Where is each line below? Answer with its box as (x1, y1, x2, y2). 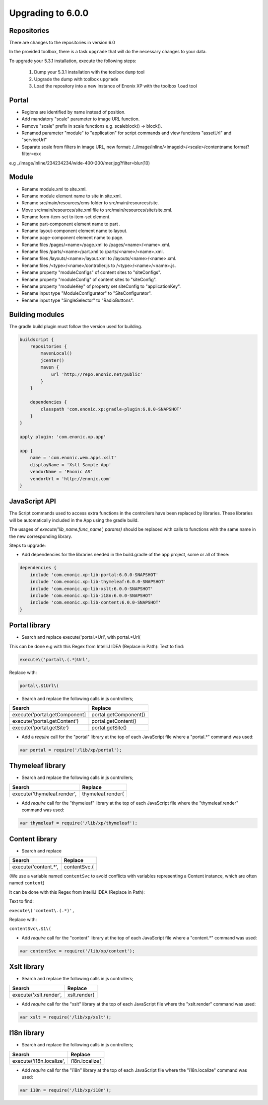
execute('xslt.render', (12, 991, 62, 998)
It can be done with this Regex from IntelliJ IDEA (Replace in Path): (9, 889, 145, 895)
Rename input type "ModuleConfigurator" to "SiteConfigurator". (21, 290, 152, 296)
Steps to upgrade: (9, 542, 46, 548)
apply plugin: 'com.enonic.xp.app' (19, 434, 106, 440)
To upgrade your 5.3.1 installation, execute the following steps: (9, 58, 136, 64)
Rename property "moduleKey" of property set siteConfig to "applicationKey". (21, 283, 181, 289)
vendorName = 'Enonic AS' (30, 469, 93, 475)
